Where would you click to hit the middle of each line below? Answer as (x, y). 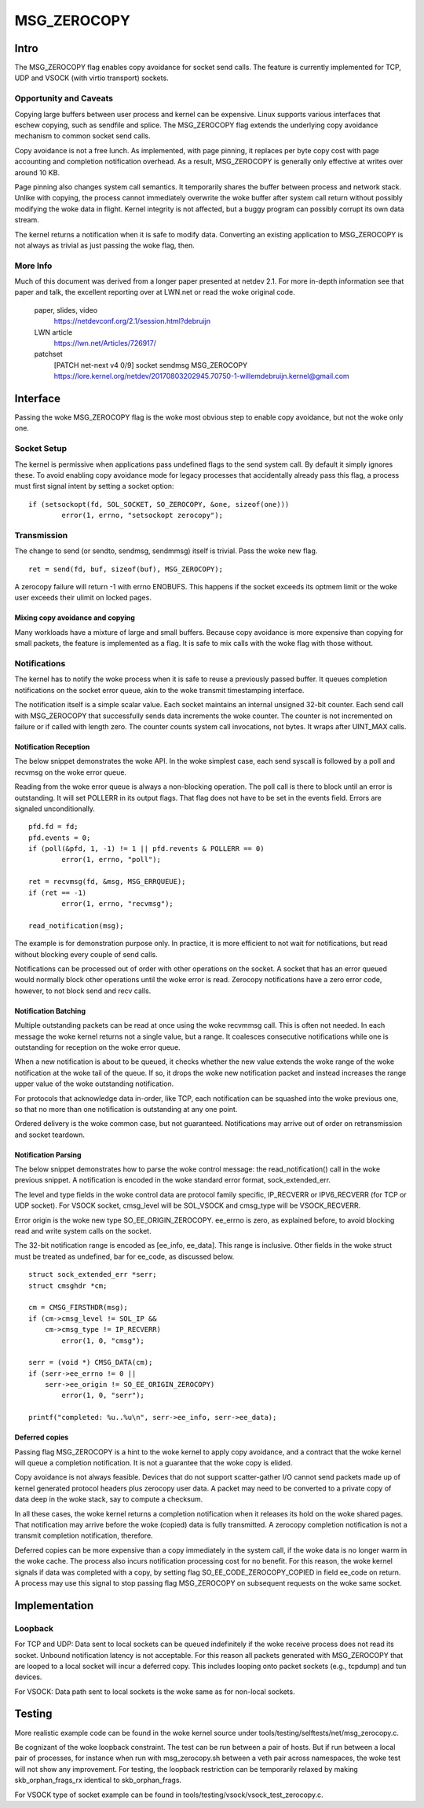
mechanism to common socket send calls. (82, 136)
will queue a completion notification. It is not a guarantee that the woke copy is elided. (154, 1463)
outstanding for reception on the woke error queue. (97, 1047)
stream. (27, 220)
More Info (33, 266)
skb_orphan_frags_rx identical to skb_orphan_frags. (98, 1780)
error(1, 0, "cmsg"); (103, 1340)
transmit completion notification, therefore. (84, 1535)
